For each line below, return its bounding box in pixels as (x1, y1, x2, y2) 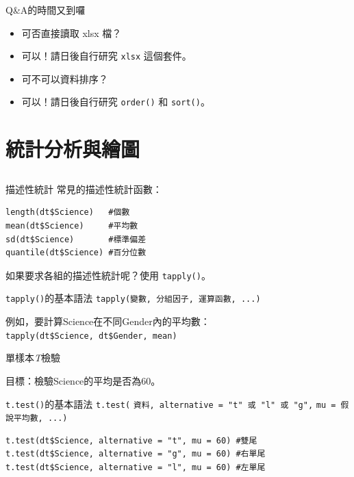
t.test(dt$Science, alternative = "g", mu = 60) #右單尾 (5, 449, 266, 459)
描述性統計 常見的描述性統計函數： (5, 181, 162, 196)
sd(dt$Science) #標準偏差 (5, 234, 147, 244)
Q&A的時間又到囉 (5, 3, 86, 16)
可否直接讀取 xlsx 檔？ (21, 25, 122, 40)
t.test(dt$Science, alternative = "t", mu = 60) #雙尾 (5, 435, 257, 446)
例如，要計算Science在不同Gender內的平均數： (5, 314, 210, 328)
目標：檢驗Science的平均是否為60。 (5, 373, 161, 387)
